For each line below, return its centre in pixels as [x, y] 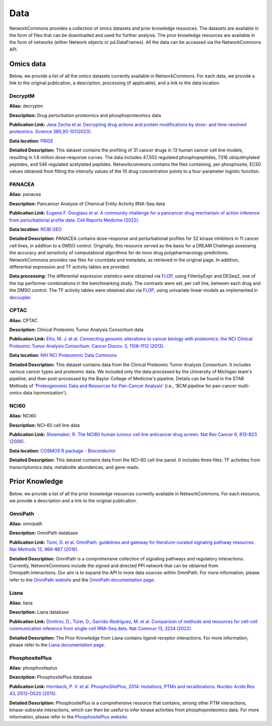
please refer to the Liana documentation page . [57, 645]
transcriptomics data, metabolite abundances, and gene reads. [74, 467]
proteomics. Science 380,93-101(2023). [51, 132]
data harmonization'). [45, 393]
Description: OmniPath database [44, 533]
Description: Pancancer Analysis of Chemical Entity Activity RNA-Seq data [87, 203]
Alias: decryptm [26, 106]
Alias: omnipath [26, 524]
